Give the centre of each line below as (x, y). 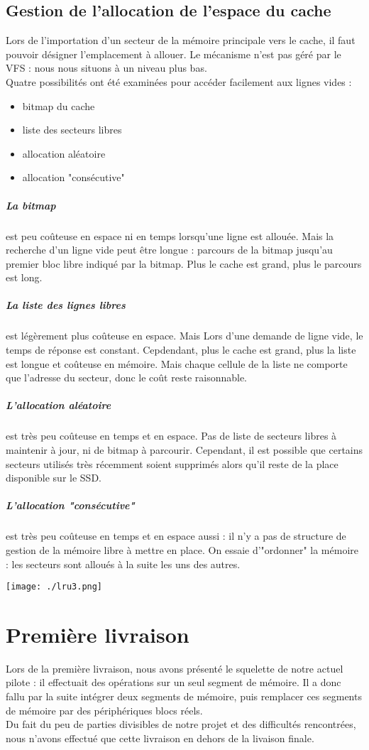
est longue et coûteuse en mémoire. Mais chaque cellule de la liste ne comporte (177, 363)
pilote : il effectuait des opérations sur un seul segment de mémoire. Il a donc (174, 682)
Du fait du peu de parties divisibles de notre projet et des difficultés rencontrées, (181, 724)
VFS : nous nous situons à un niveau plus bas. (106, 68)
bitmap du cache (59, 105)
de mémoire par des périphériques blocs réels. (104, 710)
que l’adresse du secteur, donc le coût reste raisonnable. (127, 377)
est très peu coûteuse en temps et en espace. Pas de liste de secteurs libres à (171, 436)
